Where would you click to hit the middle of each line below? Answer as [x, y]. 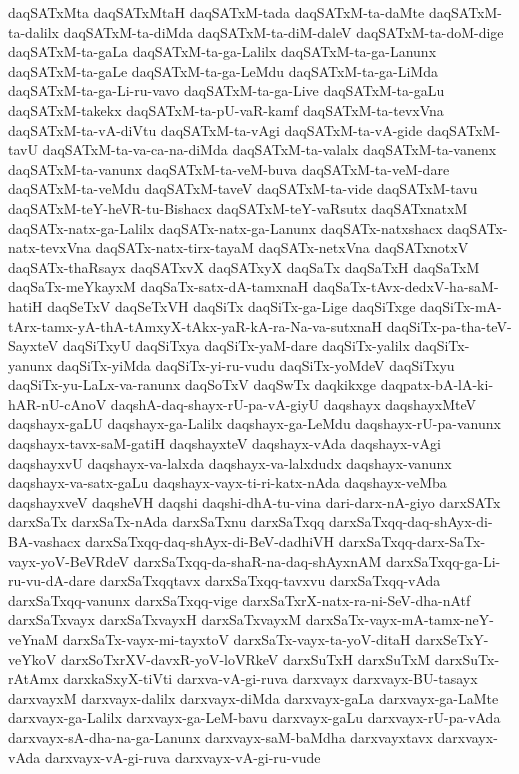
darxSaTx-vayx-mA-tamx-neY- [399, 619]
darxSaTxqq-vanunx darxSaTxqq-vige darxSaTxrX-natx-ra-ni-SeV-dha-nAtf [239, 599]
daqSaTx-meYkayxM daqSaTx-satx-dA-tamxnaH [158, 286]
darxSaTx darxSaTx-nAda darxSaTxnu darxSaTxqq [166, 521]
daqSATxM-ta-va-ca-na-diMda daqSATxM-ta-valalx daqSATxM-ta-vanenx [269, 149]
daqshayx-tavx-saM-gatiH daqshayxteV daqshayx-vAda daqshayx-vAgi [224, 443]
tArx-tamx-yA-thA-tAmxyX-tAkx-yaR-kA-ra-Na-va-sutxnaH [195, 325]
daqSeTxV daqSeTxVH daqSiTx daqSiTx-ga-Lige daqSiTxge [231, 305]
